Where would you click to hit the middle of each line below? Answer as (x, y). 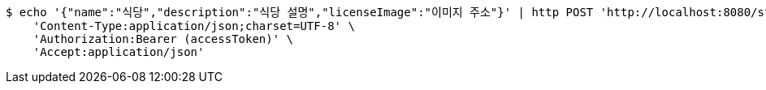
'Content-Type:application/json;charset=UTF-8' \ (194, 26)
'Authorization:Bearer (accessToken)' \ (163, 39)
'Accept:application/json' (119, 52)
